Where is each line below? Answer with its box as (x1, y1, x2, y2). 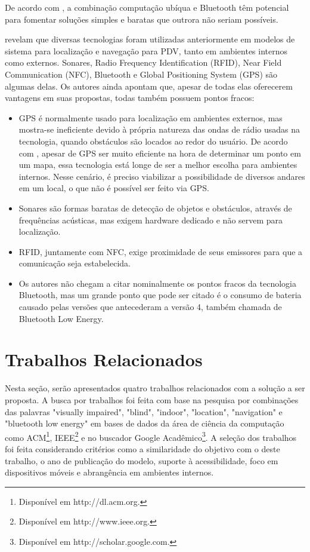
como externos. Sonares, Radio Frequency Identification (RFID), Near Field (5, 56, 282, 69)
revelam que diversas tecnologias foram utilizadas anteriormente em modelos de (5, 33, 295, 45)
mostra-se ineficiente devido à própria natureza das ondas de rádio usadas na (18, 123, 300, 136)
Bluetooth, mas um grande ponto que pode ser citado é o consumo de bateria (18, 289, 302, 301)
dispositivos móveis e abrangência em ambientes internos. (5, 466, 214, 479)
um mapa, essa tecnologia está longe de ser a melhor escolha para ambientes (18, 158, 297, 171)
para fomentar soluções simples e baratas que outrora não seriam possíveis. (5, 13, 278, 25)
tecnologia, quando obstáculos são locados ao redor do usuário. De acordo (18, 134, 288, 147)
